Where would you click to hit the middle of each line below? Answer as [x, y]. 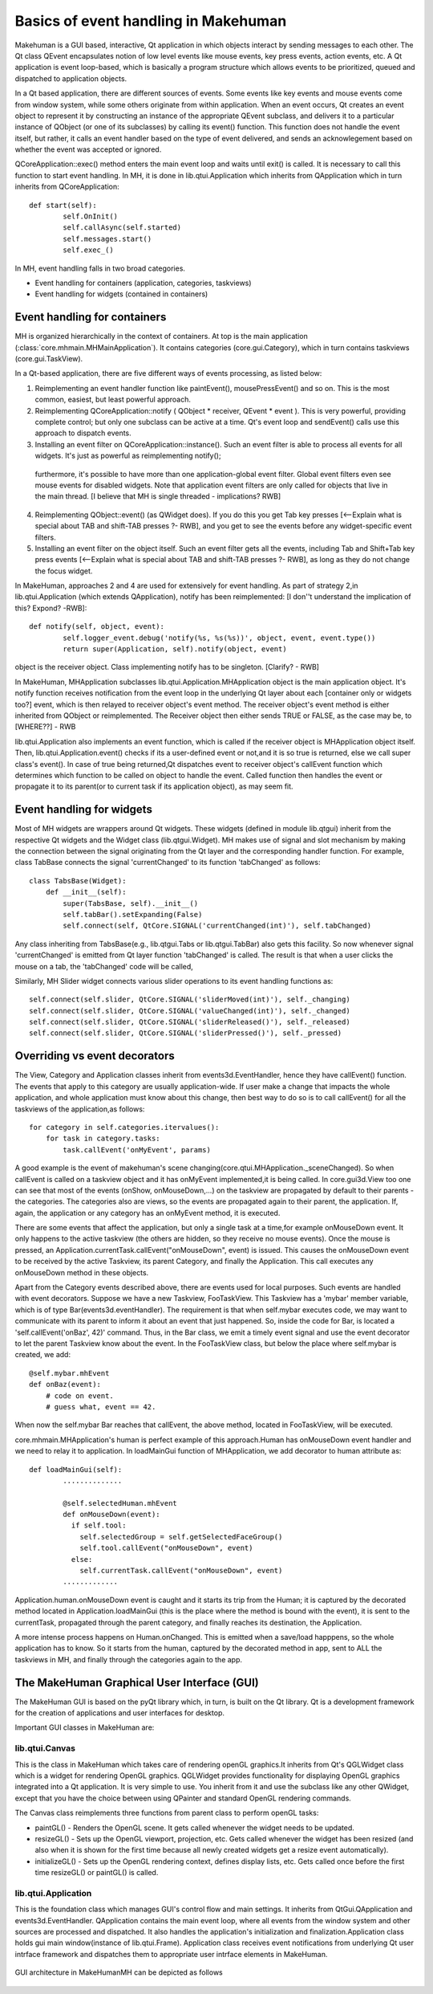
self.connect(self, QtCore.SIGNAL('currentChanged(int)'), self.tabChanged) [217, 926]
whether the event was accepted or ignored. [88, 149]
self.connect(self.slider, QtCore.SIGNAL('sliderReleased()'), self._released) [190, 1022]
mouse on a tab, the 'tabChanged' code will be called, [104, 966]
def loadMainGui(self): [76, 1469]
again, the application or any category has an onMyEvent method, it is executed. [148, 1213]
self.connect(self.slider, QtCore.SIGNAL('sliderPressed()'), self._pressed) [186, 1033]
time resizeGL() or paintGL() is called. [97, 1873]
